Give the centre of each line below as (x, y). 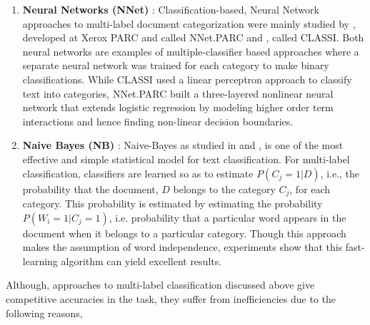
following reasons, (44, 313)
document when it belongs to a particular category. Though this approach (184, 233)
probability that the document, (90, 189)
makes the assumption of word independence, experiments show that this (182, 247)
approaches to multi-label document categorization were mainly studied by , (189, 23)
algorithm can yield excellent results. (141, 260)
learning (40, 260)
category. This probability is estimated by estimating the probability (172, 203)
